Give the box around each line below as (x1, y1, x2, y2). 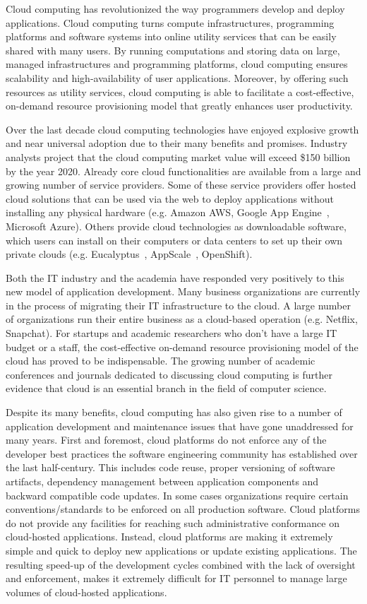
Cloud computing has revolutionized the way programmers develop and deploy (6, 1, 345, 16)
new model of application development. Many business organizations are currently (6, 284, 361, 299)
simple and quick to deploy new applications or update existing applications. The (6, 543, 357, 557)
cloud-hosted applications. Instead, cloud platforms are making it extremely (6, 529, 333, 544)
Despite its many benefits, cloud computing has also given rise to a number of (6, 405, 342, 420)
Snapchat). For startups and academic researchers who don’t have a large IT (6, 326, 337, 341)
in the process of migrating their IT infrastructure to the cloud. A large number (6, 297, 351, 312)
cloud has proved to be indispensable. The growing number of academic (6, 353, 315, 368)
